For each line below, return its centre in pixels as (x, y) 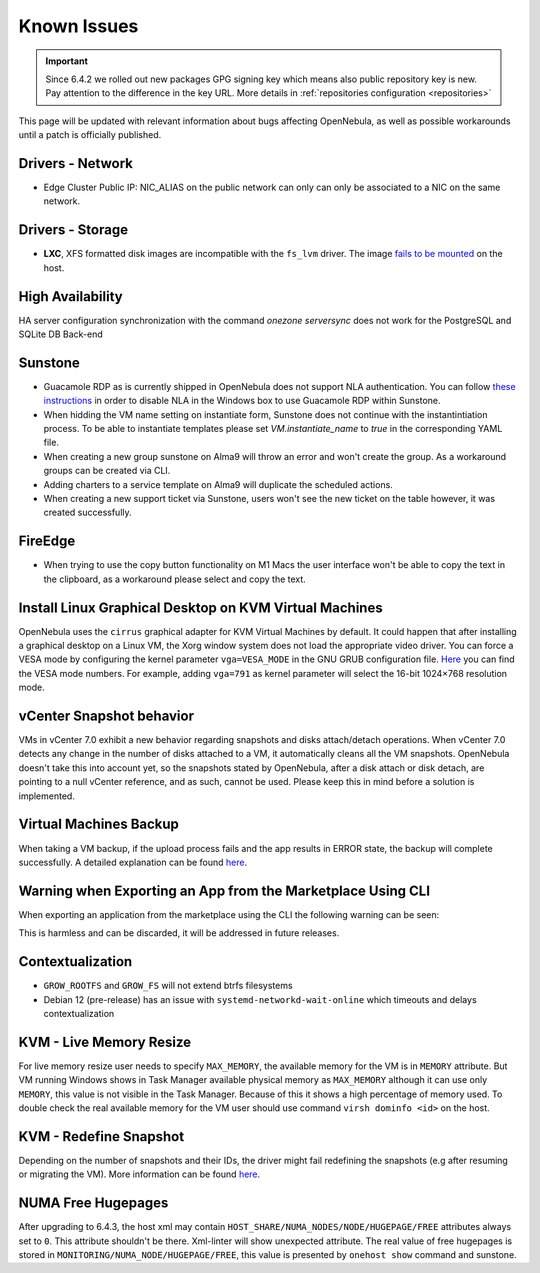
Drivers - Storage (73, 230)
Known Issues (78, 26)
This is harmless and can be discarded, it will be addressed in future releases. (179, 933)
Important (67, 61)
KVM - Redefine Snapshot (101, 1136)
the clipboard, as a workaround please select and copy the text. (175, 579)
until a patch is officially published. (90, 135)
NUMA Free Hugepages (93, 1203)
